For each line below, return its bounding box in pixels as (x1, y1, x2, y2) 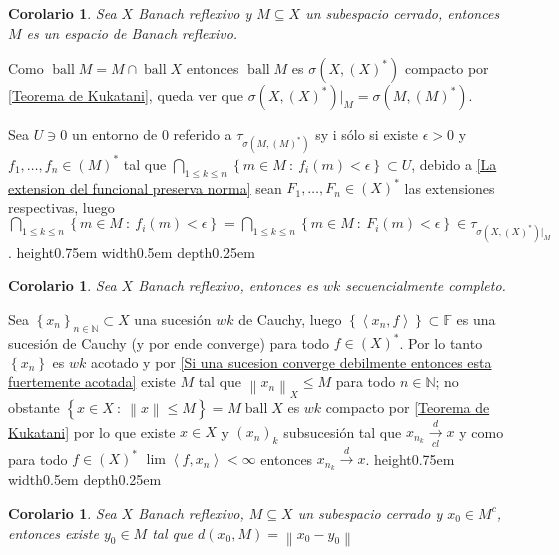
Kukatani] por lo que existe (8, 421, 176, 442)
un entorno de (71, 124, 158, 145)
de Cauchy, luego (238, 308, 342, 329)
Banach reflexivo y (138, 3, 252, 23)
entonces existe (8, 522, 99, 543)
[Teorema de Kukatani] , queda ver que (8, 85, 243, 106)
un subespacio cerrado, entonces (305, 3, 500, 23)
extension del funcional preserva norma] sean (8, 177, 282, 198)
